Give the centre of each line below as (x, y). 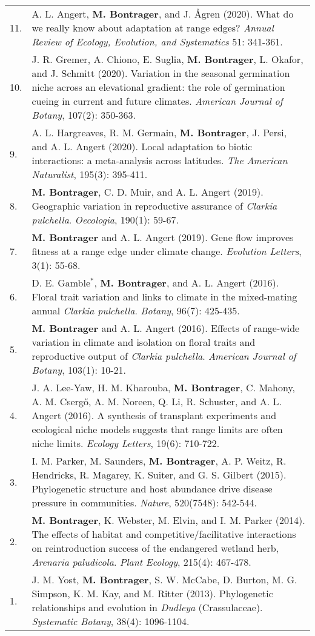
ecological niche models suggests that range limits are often (157, 429)
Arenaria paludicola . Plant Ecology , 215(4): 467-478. (141, 562)
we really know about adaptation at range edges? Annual (153, 28)
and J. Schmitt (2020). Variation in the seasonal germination (161, 73)
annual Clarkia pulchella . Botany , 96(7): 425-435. (136, 310)
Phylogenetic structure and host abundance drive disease (152, 489)
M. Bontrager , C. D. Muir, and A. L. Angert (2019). (148, 192)
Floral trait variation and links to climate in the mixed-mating (164, 296)
